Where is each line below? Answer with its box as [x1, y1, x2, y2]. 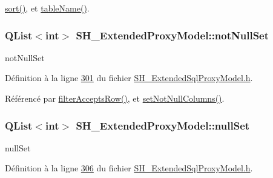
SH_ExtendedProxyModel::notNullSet [76, 27, 269, 42]
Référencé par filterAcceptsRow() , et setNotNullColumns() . [5, 92, 225, 104]
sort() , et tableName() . [5, 2, 90, 14]
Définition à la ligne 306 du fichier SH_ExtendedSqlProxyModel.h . [5, 162, 253, 174]
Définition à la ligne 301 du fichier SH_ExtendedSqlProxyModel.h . [5, 71, 253, 84]
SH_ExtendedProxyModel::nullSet [76, 117, 250, 133]
